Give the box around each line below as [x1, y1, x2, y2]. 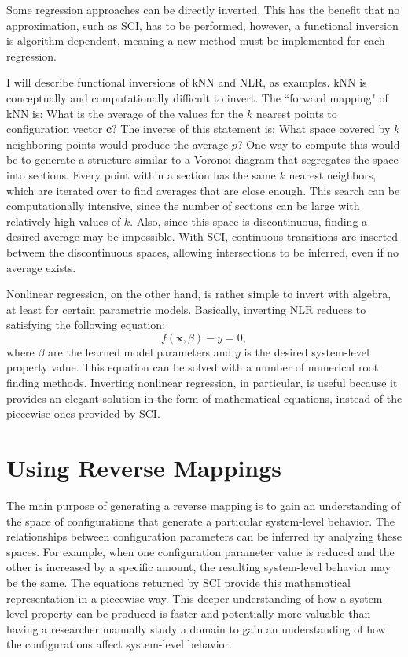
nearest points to [255, 105, 337, 121]
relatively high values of [6, 212, 121, 229]
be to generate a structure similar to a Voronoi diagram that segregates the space [6, 151, 399, 168]
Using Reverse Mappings [6, 452, 282, 484]
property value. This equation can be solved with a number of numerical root [6, 359, 379, 375]
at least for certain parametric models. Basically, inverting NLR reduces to [6, 301, 366, 317]
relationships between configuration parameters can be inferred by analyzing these [6, 528, 402, 544]
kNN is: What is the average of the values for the [6, 105, 244, 121]
